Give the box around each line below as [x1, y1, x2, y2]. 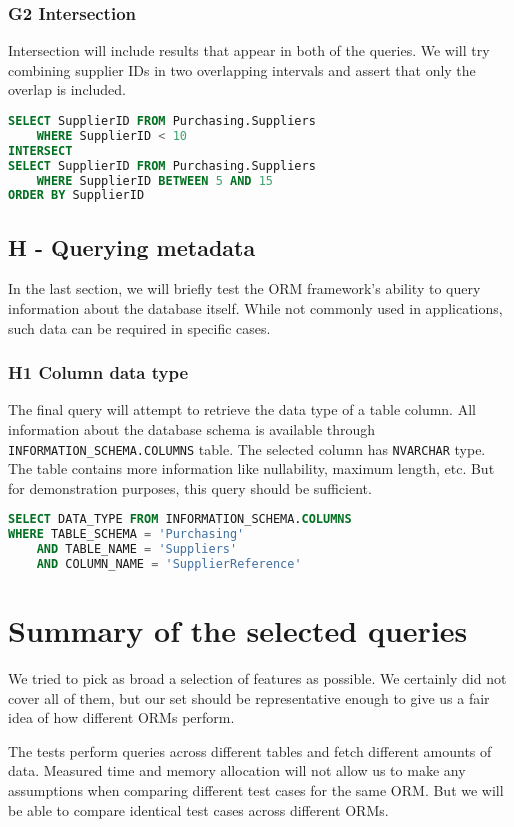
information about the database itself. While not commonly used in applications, [8, 298, 503, 319]
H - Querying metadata [8, 231, 256, 262]
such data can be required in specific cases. [8, 317, 271, 338]
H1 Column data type [8, 360, 189, 385]
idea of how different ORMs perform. [8, 707, 235, 728]
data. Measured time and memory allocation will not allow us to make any [8, 760, 466, 781]
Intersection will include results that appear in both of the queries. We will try [8, 40, 490, 61]
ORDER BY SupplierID [8, 188, 145, 203]
